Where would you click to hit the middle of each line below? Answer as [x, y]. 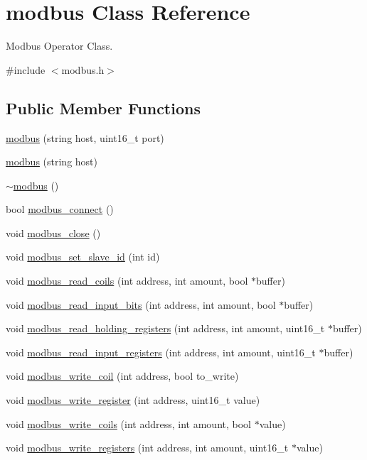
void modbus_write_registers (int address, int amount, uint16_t [147, 448]
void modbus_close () [53, 232]
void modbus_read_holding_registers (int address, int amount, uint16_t [165, 328]
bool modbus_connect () [60, 209]
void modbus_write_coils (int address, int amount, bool [128, 423]
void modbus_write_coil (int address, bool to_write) [122, 376]
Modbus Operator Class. [59, 46]
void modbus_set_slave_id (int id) [83, 257]
